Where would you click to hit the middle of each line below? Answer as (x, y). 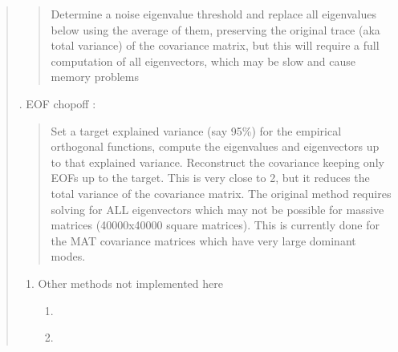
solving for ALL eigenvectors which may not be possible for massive (217, 209)
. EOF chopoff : (57, 103)
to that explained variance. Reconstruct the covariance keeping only (217, 162)
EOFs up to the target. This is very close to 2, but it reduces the (210, 178)
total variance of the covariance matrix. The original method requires (221, 193)
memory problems (95, 77)
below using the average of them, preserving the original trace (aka (215, 29)
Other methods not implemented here (130, 283)
